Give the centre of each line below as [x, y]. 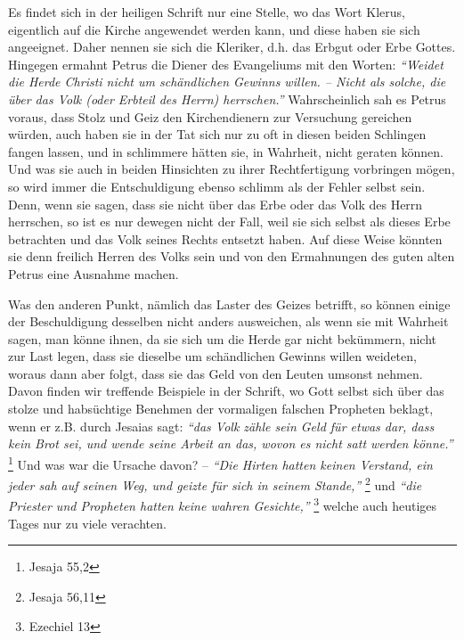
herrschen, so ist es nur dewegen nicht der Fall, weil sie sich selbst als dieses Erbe [229, 222]
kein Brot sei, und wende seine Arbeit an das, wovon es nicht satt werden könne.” [231, 443]
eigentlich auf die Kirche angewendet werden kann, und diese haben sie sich [214, 29]
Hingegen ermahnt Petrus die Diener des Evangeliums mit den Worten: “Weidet [226, 64]
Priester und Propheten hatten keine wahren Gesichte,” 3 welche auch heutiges [223, 504]
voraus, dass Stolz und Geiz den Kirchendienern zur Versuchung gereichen [210, 116]
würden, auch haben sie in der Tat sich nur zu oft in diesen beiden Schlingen [217, 134]
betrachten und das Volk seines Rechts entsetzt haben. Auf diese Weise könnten [225, 238]
